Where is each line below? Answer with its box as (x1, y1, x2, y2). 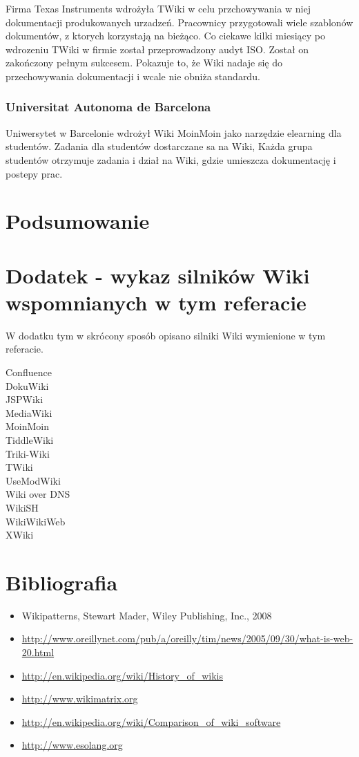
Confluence (6, 365, 52, 380)
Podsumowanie (6, 207, 150, 235)
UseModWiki (6, 473, 61, 487)
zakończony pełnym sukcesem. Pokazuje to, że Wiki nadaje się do (6, 55, 282, 70)
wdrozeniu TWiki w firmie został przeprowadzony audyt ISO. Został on (6, 41, 309, 56)
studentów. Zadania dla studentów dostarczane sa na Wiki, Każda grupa (6, 139, 313, 153)
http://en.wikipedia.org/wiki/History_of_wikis (21, 668, 223, 682)
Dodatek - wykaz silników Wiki (6, 261, 310, 289)
